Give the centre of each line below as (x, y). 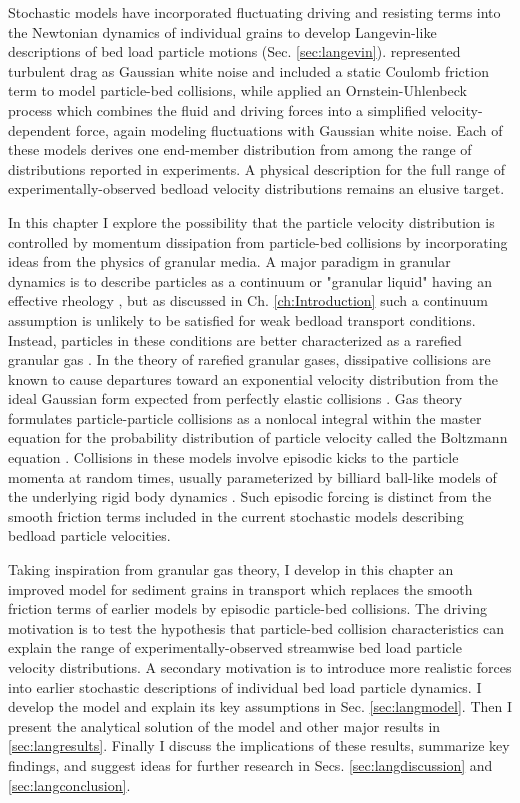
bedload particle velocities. (89, 535)
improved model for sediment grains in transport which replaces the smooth (240, 588)
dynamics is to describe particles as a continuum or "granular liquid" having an (250, 280)
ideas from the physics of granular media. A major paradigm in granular (229, 261)
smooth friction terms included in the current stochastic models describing (236, 515)
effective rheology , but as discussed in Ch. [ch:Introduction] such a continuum (248, 300)
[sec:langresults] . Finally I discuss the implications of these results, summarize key (259, 745)
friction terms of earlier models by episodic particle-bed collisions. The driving (247, 608)
